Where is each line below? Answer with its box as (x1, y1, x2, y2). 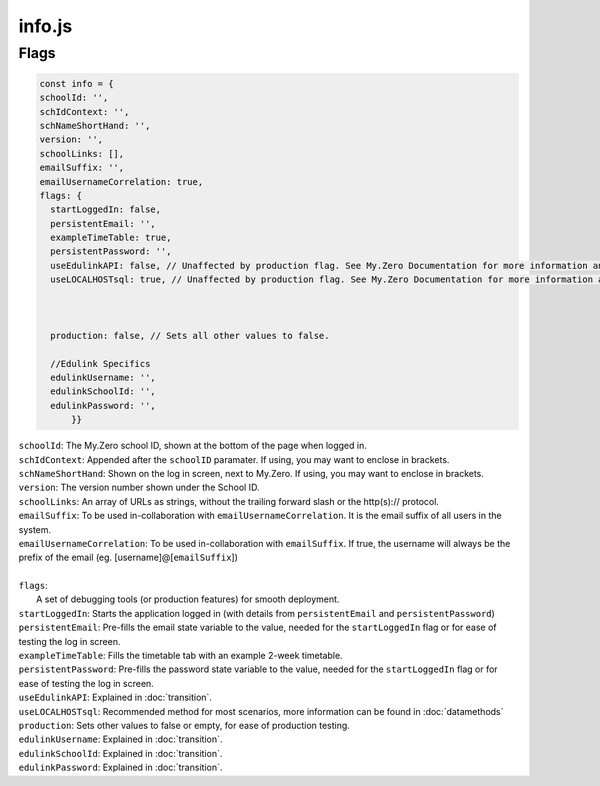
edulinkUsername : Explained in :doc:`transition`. (18, 733, 223, 745)
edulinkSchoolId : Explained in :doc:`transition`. (18, 747, 223, 759)
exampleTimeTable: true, (50, 232, 172, 244)
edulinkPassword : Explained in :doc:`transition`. (18, 761, 223, 774)
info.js (18, 15, 73, 37)
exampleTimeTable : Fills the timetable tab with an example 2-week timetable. (18, 650, 344, 662)
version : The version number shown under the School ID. (18, 481, 260, 494)
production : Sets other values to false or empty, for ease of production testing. (18, 719, 350, 731)
